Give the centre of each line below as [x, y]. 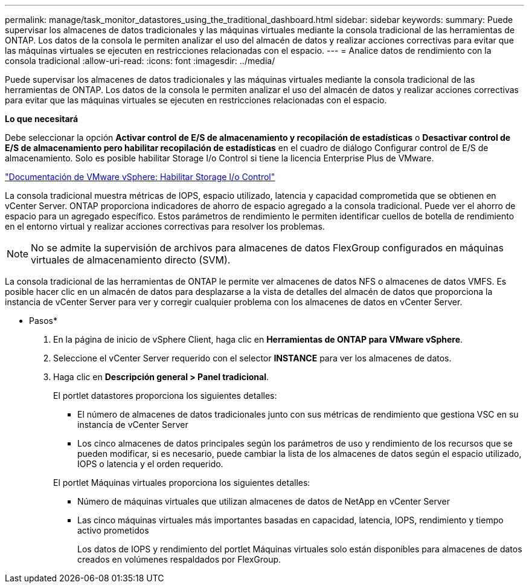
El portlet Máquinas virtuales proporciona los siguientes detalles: [182, 483]
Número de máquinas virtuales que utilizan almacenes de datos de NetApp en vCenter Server [264, 501]
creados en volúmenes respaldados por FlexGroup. [179, 559]
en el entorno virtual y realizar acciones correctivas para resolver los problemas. [165, 226]
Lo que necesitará [42, 119]
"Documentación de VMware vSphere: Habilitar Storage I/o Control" [140, 177]
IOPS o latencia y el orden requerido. [150, 464]
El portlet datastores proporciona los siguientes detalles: [165, 396]
